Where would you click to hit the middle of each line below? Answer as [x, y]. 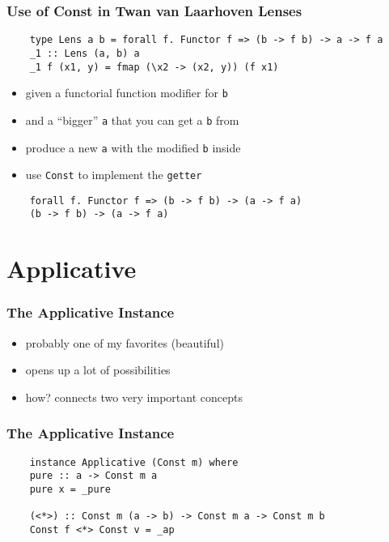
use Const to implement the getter [114, 175]
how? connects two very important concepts [134, 397]
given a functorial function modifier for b [127, 93]
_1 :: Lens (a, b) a [85, 53]
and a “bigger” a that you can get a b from [132, 119]
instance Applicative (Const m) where [134, 462]
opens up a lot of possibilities [98, 370]
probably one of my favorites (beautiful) [125, 342]
